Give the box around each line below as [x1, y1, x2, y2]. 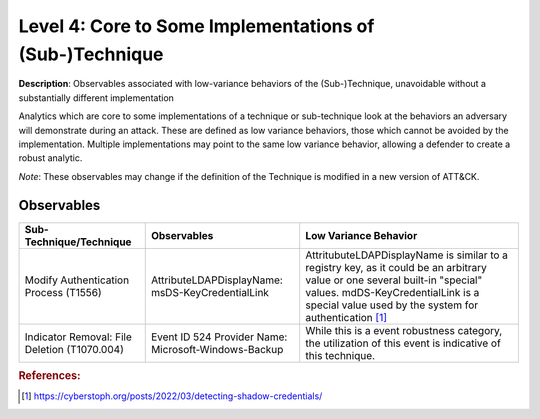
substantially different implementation [18, 91, 175, 104]
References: [18, 368, 81, 382]
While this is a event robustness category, [305, 323, 503, 337]
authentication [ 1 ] [305, 310, 387, 324]
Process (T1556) [24, 285, 102, 299]
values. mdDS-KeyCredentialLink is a [305, 285, 480, 299]
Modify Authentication [24, 273, 130, 287]
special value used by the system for [305, 298, 479, 312]
